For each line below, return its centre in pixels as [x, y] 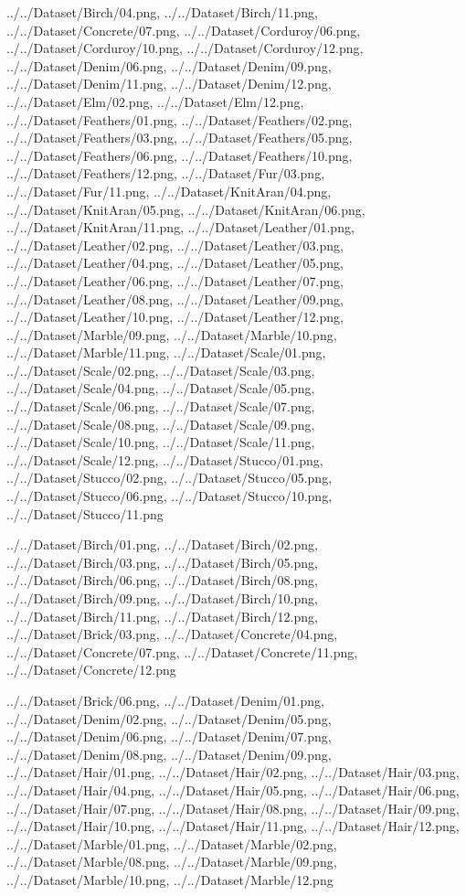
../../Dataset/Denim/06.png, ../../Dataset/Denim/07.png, [169, 736]
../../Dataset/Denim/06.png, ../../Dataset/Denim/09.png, [169, 65]
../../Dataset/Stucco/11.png [85, 513]
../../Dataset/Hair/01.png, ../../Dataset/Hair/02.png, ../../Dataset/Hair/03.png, [233, 772]
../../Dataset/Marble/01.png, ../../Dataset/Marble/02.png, [172, 843]
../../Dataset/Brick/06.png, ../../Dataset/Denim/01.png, [165, 700]
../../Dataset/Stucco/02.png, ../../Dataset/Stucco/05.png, [169, 478]
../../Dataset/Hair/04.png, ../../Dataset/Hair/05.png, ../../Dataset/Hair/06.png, [233, 789]
